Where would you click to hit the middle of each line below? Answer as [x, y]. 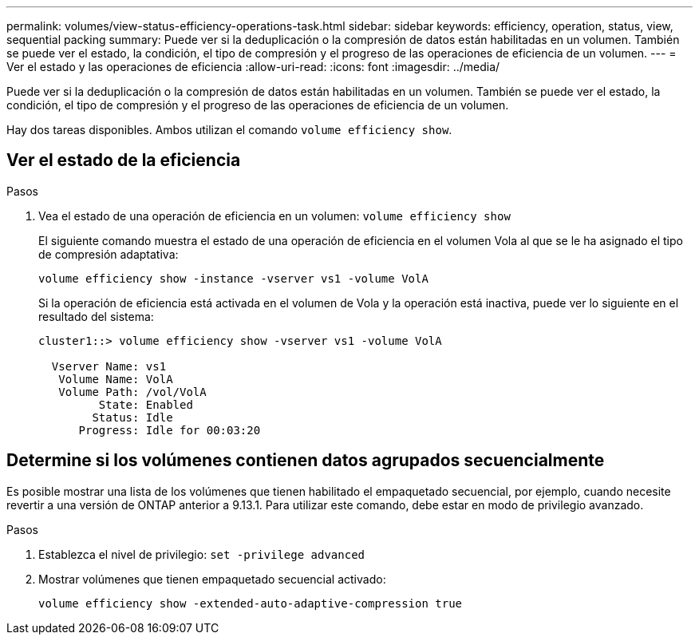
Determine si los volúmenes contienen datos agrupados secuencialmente [306, 461]
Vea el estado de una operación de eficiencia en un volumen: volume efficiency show [274, 216]
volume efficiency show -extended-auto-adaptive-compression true [251, 603]
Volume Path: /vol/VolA [132, 392]
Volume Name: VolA [116, 379]
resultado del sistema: [96, 316]
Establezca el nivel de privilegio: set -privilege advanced [202, 554]
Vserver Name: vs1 [109, 366]
